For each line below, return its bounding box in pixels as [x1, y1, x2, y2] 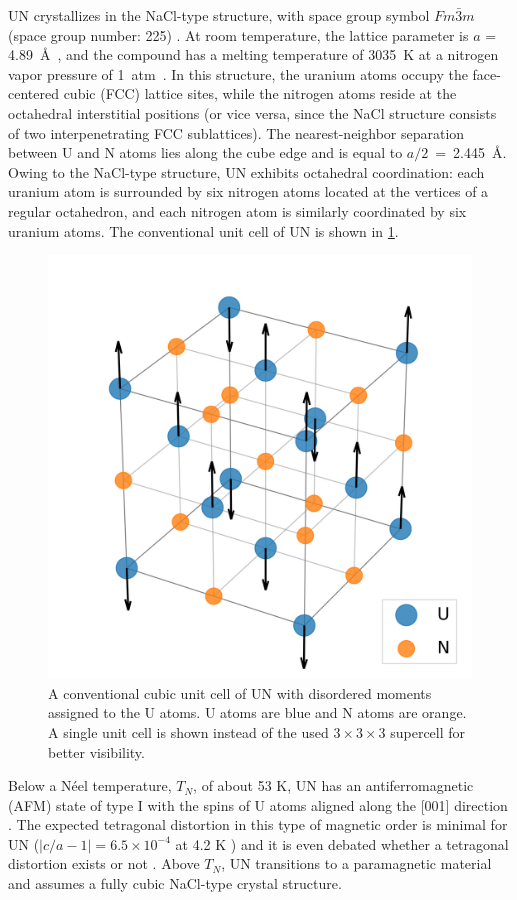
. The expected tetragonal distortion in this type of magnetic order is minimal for [8, 814, 508, 835]
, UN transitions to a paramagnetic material [221, 853, 492, 874]
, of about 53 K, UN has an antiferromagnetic [193, 775, 474, 796]
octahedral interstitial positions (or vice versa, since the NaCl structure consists [8, 102, 497, 123]
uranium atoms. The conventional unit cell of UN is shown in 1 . [8, 220, 399, 241]
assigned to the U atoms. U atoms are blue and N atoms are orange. [48, 702, 467, 723]
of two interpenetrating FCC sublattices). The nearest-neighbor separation [8, 122, 465, 143]
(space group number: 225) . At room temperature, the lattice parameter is [8, 24, 469, 45]
